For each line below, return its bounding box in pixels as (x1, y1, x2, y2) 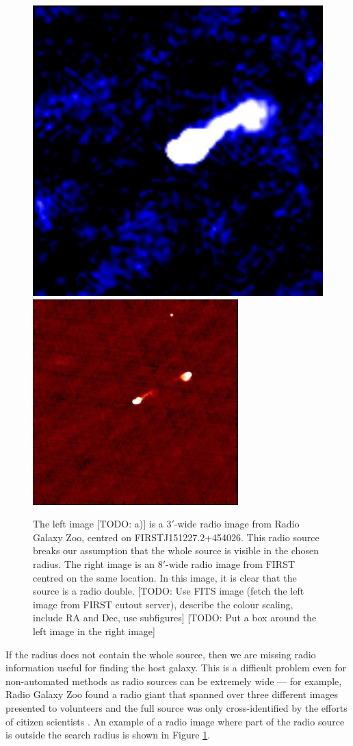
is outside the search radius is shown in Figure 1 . (5, 728, 211, 742)
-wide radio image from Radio (174, 517, 300, 531)
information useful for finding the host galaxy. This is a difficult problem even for (5, 660, 346, 675)
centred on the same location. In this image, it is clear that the (33, 570, 297, 584)
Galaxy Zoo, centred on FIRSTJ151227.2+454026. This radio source (33, 530, 319, 544)
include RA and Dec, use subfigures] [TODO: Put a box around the (33, 610, 317, 625)
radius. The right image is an (33, 556, 155, 571)
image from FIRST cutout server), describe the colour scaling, (33, 597, 293, 611)
